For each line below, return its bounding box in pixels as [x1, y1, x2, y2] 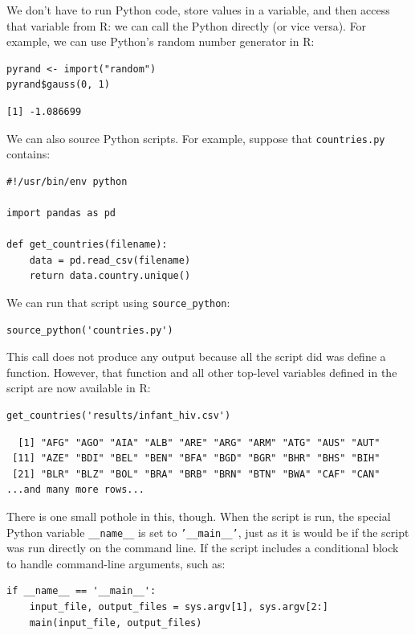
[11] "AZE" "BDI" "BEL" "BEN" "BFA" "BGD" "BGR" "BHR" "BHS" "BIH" [12, 453, 380, 465]
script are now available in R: [6, 379, 151, 396]
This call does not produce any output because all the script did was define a [6, 348, 386, 365]
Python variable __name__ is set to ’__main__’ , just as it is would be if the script [6, 523, 409, 540]
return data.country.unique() [29, 270, 191, 282]
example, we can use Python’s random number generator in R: [6, 33, 315, 50]
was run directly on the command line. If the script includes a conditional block [6, 539, 399, 556]
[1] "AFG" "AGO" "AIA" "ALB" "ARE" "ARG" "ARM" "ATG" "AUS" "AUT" [18, 436, 380, 449]
